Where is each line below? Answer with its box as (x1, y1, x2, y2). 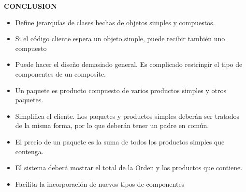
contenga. (15, 146, 43, 156)
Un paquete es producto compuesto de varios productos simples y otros (15, 85, 227, 95)
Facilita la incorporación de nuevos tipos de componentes (15, 178, 185, 189)
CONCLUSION (4, 1, 57, 11)
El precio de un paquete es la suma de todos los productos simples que (15, 136, 225, 146)
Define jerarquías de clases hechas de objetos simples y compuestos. (15, 17, 215, 27)
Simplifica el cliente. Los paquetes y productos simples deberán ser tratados (15, 111, 240, 121)
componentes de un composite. (15, 68, 106, 79)
